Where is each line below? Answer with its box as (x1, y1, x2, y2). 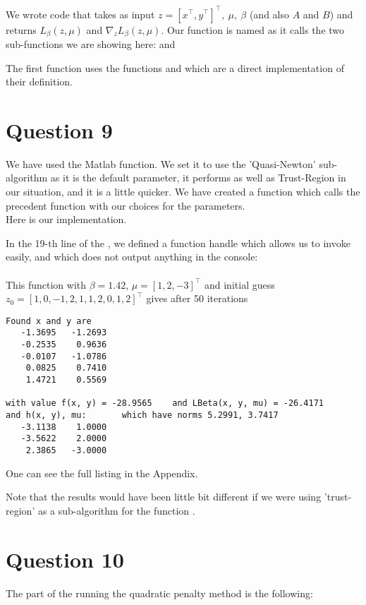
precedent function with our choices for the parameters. (6, 198, 245, 212)
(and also (249, 6, 289, 21)
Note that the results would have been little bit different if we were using (6, 489, 322, 504)
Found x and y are (6, 316, 92, 326)
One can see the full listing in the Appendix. (6, 465, 198, 480)
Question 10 (6, 544, 124, 573)
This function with (6, 277, 87, 292)
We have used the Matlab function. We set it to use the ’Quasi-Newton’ (6, 156, 316, 171)
